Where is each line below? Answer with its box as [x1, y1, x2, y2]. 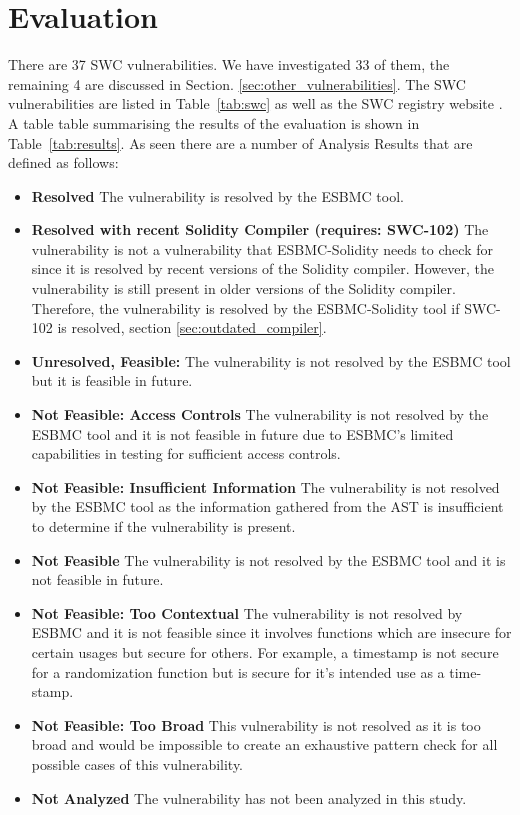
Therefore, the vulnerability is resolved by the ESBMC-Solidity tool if [31, 297, 460, 318]
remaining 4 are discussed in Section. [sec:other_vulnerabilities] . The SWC [8, 73, 466, 94]
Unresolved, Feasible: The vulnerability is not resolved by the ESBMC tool [31, 350, 511, 371]
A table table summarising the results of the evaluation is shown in [8, 112, 420, 133]
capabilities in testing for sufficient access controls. [31, 443, 341, 464]
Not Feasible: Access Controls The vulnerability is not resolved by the [31, 404, 489, 425]
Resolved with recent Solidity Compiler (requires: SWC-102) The [31, 219, 489, 240]
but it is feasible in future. [31, 370, 193, 391]
